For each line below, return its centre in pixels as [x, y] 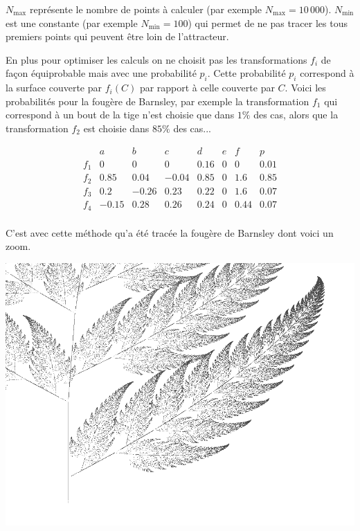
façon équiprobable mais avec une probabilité [101, 73]
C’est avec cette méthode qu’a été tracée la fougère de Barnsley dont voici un [170, 232]
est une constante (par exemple [72, 22]
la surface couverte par [54, 88]
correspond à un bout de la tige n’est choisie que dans [120, 115]
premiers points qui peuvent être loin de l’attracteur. [117, 36]
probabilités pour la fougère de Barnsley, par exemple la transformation [157, 101]
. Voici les [305, 88]
